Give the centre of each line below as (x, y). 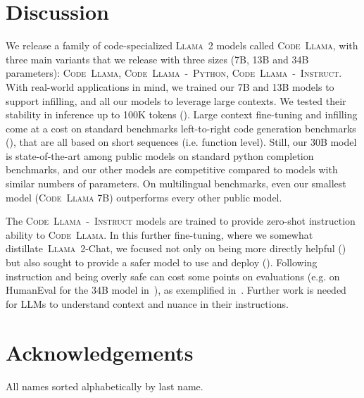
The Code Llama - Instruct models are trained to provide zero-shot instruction (181, 221)
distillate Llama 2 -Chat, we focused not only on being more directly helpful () (176, 248)
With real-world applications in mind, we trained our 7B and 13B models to (170, 86)
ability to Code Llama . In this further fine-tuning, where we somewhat (159, 234)
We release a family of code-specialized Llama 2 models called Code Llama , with (182, 45)
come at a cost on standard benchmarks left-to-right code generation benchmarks (181, 128)
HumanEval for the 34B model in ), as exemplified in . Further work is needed (176, 290)
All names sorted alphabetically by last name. (105, 386)
